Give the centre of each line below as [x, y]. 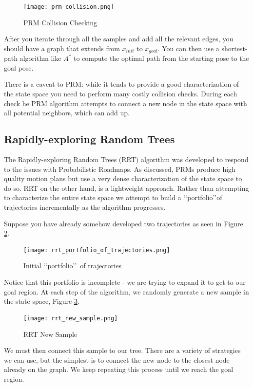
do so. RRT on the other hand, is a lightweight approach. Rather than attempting [126, 188]
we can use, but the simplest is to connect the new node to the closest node [117, 359]
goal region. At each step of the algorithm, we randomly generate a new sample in [126, 291]
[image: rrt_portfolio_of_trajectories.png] [97, 250]
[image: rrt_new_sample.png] [71, 318]
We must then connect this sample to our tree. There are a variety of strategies [122, 350]
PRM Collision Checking [60, 22]
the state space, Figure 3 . [42, 301]
